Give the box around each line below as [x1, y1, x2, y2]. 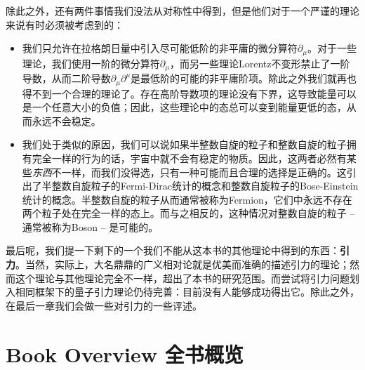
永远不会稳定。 [32, 113, 101, 128]
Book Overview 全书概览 [6, 339, 244, 368]
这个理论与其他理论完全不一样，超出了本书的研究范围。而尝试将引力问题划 [15, 270, 359, 285]
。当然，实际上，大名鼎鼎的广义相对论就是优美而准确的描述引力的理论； [15, 257, 350, 272]
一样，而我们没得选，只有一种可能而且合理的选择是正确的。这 [61, 164, 347, 179]
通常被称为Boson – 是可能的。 [22, 219, 159, 234]
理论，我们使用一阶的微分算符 [22, 55, 160, 70]
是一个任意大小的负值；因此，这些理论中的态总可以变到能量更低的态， [22, 100, 347, 114]
